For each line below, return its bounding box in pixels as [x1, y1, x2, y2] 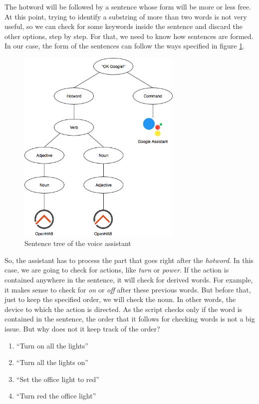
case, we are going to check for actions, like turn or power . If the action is [4, 264, 229, 275]
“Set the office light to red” [16, 373, 99, 384]
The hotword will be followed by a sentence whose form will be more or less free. [4, 1, 251, 11]
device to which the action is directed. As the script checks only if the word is [4, 303, 243, 314]
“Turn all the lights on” [16, 357, 88, 367]
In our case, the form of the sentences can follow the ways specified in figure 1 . [4, 40, 245, 51]
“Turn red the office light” [16, 390, 96, 401]
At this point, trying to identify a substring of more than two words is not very [4, 11, 247, 21]
